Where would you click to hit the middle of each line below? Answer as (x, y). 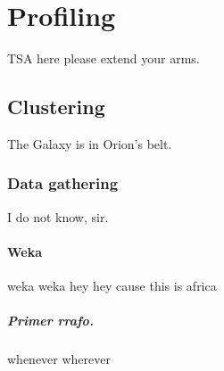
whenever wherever (59, 359)
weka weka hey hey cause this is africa (112, 286)
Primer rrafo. (50, 321)
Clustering (56, 107)
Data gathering (63, 183)
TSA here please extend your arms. (104, 58)
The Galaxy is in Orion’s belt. (90, 143)
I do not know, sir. (58, 216)
